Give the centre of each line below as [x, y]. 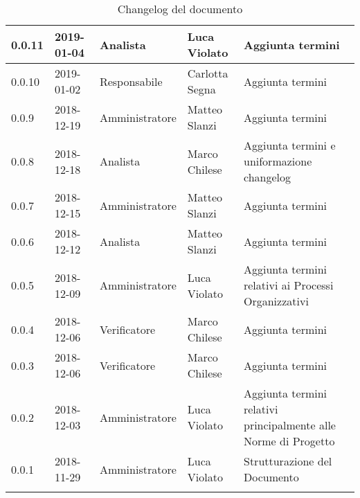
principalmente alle [289, 425]
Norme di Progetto [289, 441]
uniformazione [278, 161]
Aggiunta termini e [289, 145]
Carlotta [208, 73]
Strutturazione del [288, 461]
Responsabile [131, 81]
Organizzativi [276, 301]
